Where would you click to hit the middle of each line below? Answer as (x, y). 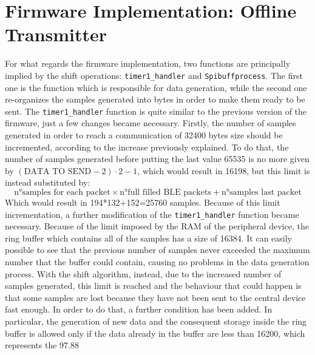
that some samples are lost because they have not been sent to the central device (155, 297)
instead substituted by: (48, 182)
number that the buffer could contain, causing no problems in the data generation (157, 262)
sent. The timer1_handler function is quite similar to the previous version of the (156, 111)
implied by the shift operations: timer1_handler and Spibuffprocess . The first (154, 75)
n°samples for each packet (62, 192)
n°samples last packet (262, 192)
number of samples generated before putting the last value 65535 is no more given (157, 159)
